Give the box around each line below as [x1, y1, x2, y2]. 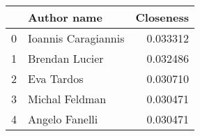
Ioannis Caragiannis [28, 30, 125, 46]
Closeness [135, 9, 189, 25]
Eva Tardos [28, 70, 84, 86]
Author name [28, 9, 102, 25]
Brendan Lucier [28, 50, 104, 66]
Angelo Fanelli [28, 111, 98, 127]
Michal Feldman [28, 91, 107, 107]
